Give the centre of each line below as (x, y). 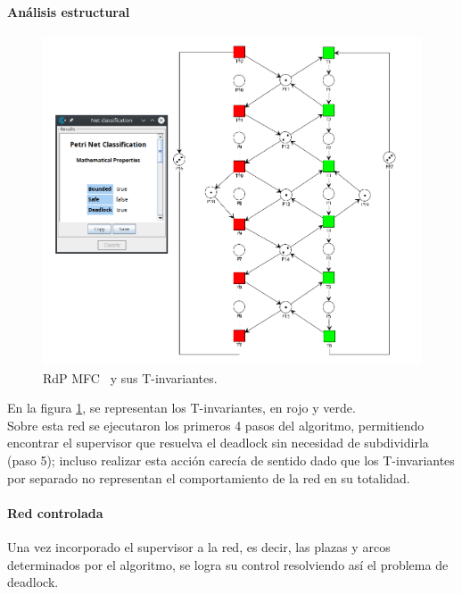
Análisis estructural (69, 11)
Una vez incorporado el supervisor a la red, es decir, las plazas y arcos (199, 546)
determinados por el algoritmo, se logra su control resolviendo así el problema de (228, 564)
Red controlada (55, 512)
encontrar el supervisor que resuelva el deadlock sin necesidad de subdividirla (218, 443)
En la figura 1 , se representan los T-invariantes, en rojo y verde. (181, 408)
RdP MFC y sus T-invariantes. (130, 377)
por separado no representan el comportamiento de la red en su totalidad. (209, 477)
